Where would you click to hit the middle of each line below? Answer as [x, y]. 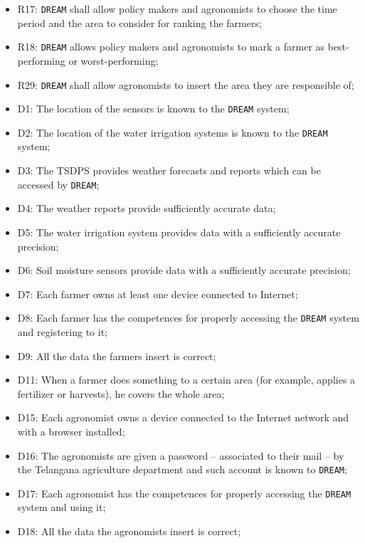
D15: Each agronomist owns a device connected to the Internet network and [183, 417]
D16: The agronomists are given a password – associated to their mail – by [181, 455]
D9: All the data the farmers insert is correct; [117, 355]
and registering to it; [62, 331]
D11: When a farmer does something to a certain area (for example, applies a [186, 380]
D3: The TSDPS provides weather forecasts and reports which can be [169, 170]
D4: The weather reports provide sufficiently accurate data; [147, 208]
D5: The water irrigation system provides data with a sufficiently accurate [179, 232]
